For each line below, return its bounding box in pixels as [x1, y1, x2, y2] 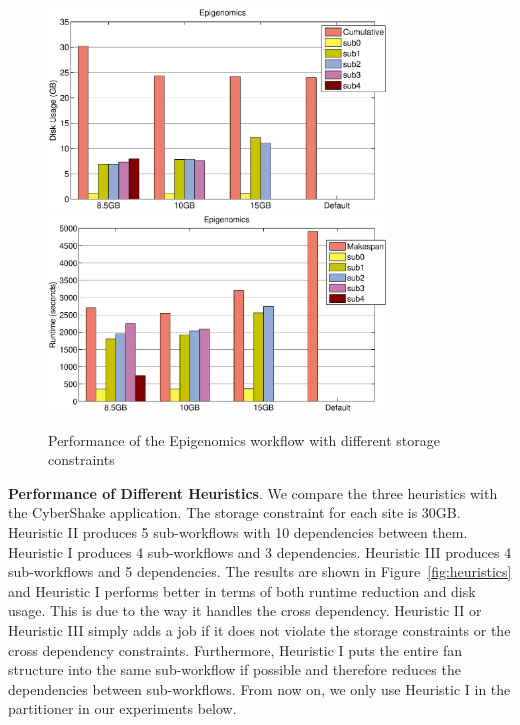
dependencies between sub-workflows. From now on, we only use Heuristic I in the [8, 678, 511, 699]
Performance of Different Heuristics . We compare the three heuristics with [8, 482, 498, 503]
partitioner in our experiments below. [8, 698, 237, 719]
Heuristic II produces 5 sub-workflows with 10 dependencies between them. [8, 522, 468, 543]
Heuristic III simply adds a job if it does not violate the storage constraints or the [8, 619, 511, 640]
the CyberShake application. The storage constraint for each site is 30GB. [8, 502, 461, 523]
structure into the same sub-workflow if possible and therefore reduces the [8, 659, 461, 680]
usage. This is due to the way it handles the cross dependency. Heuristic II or [8, 600, 482, 621]
